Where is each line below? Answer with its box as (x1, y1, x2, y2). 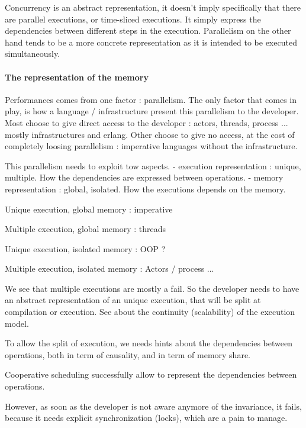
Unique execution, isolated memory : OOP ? (5, 242, 166, 255)
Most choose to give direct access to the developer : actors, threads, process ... (5, 116, 288, 128)
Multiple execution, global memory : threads (5, 223, 166, 235)
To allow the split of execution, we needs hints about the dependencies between (5, 337, 292, 349)
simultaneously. (5, 47, 60, 60)
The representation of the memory (5, 70, 149, 83)
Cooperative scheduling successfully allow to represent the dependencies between (5, 368, 297, 381)
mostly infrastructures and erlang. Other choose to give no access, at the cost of (5, 128, 295, 140)
